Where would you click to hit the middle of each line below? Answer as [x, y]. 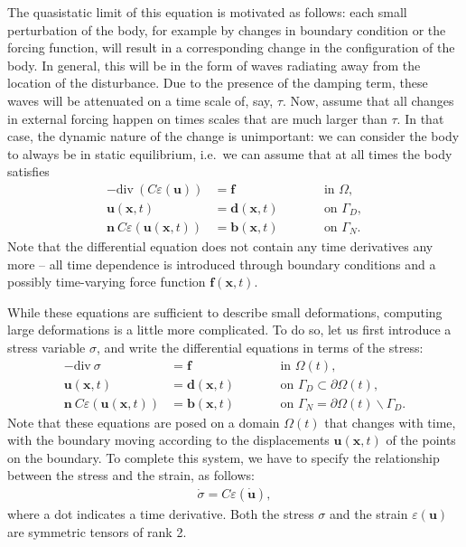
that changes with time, [390, 422]
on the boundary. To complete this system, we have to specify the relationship [224, 457]
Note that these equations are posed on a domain [144, 422]
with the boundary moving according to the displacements [168, 440]
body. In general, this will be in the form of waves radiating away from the [214, 65]
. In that [420, 118]
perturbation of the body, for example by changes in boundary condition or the [227, 29]
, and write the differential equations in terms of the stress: [260, 347]
